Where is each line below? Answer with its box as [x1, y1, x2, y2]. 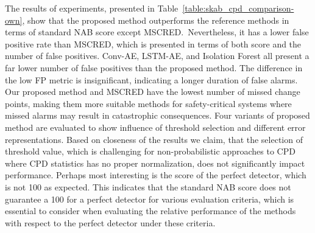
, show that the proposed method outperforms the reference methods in [22, 13, 289, 26]
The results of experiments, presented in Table [5, 2, 179, 14]
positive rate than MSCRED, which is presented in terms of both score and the [5, 37, 302, 50]
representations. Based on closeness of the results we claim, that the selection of [5, 133, 303, 145]
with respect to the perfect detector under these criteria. [5, 216, 216, 229]
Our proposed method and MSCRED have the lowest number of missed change [5, 85, 300, 98]
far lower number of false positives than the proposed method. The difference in [5, 61, 303, 74]
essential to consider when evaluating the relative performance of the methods [5, 204, 296, 217]
